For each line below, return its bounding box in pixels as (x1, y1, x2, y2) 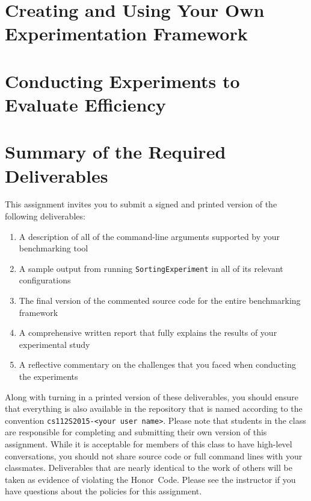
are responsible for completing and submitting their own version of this (5, 426, 267, 438)
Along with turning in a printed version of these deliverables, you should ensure (5, 390, 298, 403)
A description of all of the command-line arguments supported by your (19, 230, 280, 242)
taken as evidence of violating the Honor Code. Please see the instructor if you (5, 473, 296, 485)
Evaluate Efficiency (5, 92, 166, 116)
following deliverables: (5, 210, 85, 222)
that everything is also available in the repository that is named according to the (5, 402, 303, 415)
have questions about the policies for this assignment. (5, 485, 202, 497)
